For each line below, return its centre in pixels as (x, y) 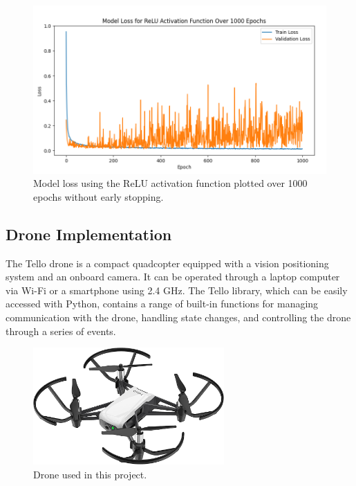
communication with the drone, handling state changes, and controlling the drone (178, 317)
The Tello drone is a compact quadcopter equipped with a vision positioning (167, 263)
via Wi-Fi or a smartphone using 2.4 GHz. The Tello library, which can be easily (177, 290)
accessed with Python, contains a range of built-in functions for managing (162, 304)
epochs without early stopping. (99, 196)
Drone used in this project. (90, 474)
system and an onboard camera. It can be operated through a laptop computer (173, 277)
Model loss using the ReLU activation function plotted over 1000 (170, 183)
